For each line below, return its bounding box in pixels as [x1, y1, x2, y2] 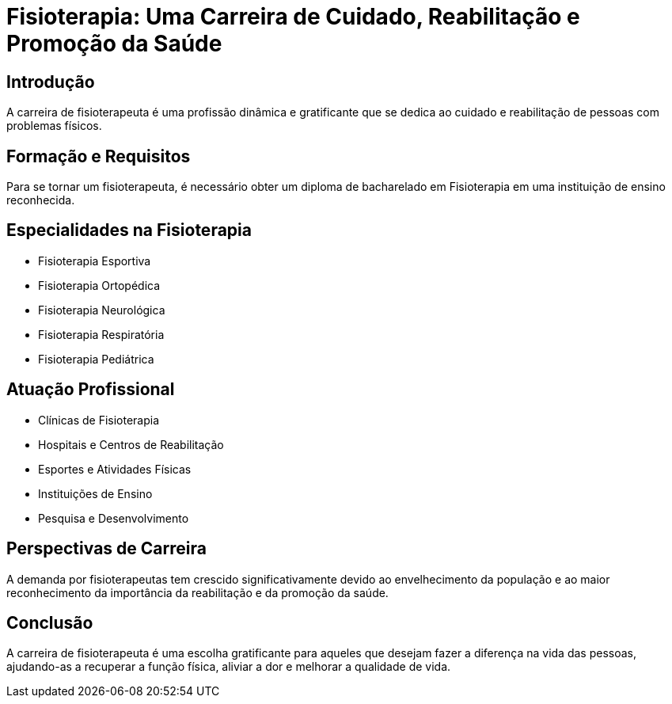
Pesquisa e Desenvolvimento [38, 511, 189, 525]
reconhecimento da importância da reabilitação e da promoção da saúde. [6, 585, 389, 599]
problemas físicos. [6, 119, 102, 133]
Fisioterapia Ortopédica [38, 278, 161, 292]
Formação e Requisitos [6, 146, 191, 166]
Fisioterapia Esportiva [38, 253, 151, 268]
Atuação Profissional [6, 379, 175, 400]
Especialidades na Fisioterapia [6, 220, 252, 241]
